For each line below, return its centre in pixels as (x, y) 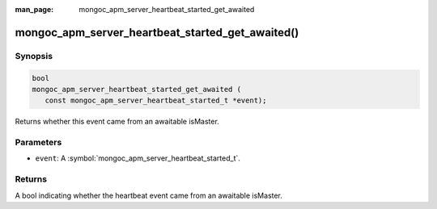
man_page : (34, 9)
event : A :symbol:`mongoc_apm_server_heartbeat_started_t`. (138, 158)
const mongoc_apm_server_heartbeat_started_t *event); (156, 100)
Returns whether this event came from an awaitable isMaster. (117, 122)
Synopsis (34, 56)
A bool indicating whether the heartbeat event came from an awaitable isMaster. (149, 195)
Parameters (38, 143)
